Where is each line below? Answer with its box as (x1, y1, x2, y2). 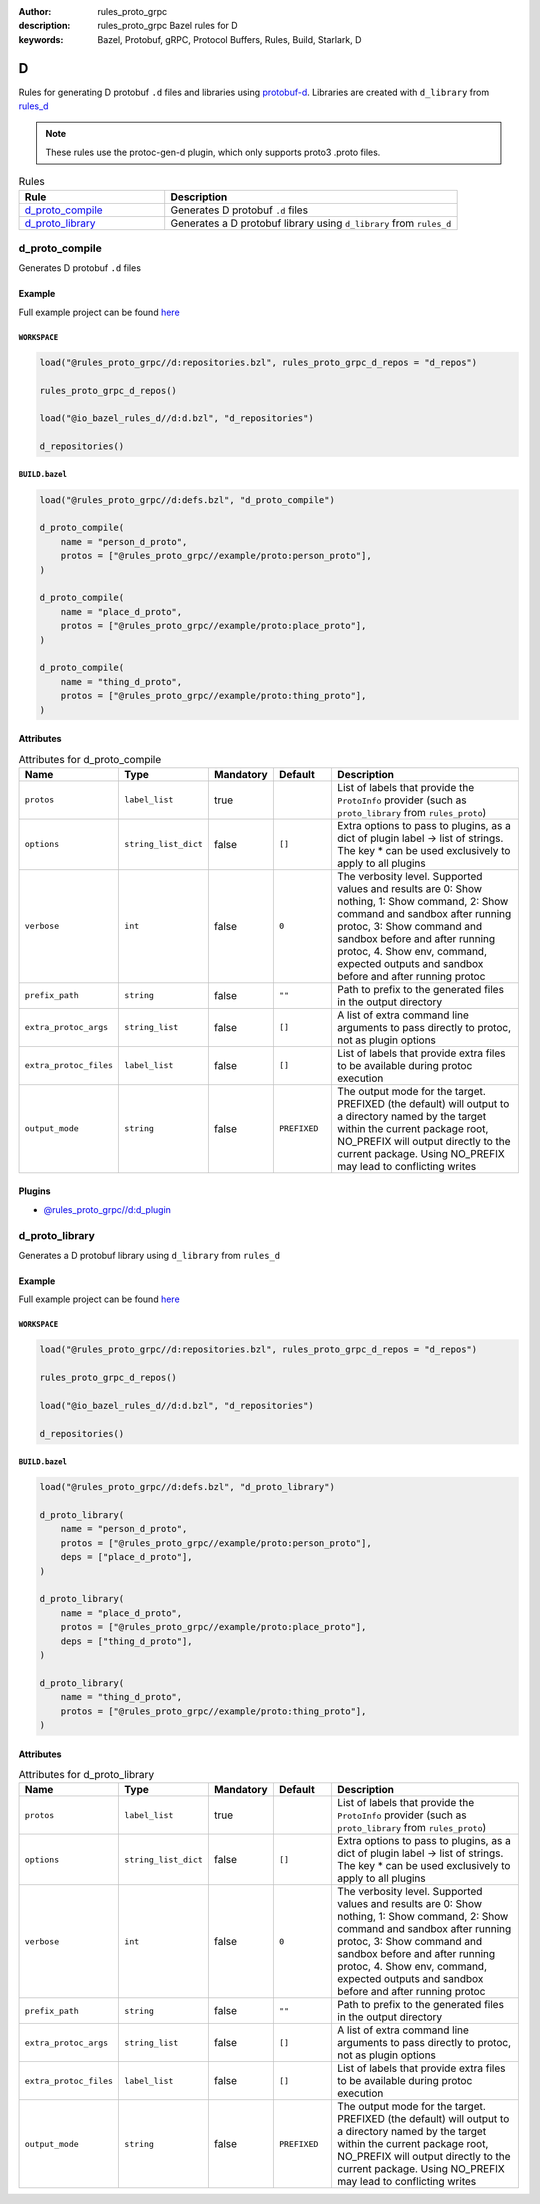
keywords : (18, 33, 64, 45)
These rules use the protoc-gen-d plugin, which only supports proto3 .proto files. (45, 146, 381, 158)
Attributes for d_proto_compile (18, 752, 162, 766)
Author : (18, 6, 52, 17)
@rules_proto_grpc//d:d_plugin (43, 1203, 172, 1215)
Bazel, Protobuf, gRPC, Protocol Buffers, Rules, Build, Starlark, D (97, 33, 362, 45)
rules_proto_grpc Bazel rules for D (97, 20, 239, 32)
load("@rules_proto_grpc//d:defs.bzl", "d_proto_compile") (39, 494, 335, 505)
